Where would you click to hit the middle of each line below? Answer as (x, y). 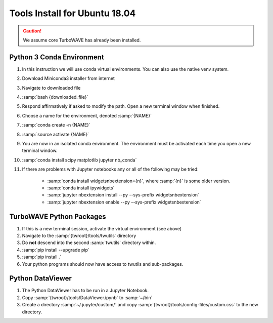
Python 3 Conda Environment (57, 57)
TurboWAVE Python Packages (58, 216)
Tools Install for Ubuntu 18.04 (73, 13)
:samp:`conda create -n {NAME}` (56, 125)
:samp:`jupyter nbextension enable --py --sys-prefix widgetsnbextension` (124, 202)
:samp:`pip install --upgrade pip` (56, 250)
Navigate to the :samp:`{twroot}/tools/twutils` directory (79, 236)
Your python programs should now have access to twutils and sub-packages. (103, 264)
